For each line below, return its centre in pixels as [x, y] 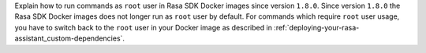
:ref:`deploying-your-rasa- [316, 27]
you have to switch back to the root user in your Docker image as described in [143, 27]
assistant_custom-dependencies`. [70, 38]
